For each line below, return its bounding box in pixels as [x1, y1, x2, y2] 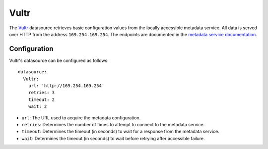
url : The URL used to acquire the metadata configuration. [21, 114, 141, 121]
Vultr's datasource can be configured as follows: [9, 57, 109, 63]
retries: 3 [28, 90, 55, 96]
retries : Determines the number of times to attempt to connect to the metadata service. [21, 121, 205, 127]
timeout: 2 [28, 97, 55, 102]
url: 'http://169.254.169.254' [28, 83, 105, 89]
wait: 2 [28, 104, 47, 109]
